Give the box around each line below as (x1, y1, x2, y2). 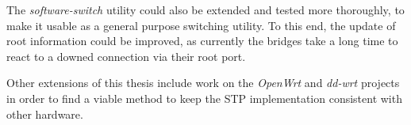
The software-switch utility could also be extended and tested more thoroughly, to (6, 2, 405, 17)
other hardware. (6, 105, 83, 122)
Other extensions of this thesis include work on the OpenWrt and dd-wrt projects (6, 74, 400, 91)
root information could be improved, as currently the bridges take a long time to (6, 32, 398, 49)
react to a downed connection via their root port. (6, 47, 246, 64)
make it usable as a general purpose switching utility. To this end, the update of (6, 17, 396, 33)
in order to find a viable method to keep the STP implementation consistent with (6, 89, 402, 106)
